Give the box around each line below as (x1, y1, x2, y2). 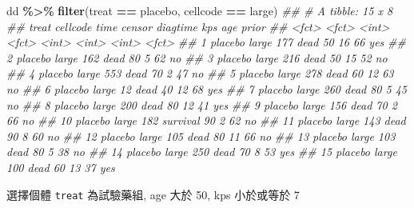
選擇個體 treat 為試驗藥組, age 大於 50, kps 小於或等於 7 (6, 186, 300, 202)
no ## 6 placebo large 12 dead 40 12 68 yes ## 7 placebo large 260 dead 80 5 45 (6, 80, 408, 97)
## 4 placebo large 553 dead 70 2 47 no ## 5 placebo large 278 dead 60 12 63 (6, 65, 394, 82)
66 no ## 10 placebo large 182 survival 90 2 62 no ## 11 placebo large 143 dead (6, 112, 406, 129)
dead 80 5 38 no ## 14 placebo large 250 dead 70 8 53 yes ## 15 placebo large (6, 143, 397, 160)
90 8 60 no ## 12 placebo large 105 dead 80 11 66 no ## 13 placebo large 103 (6, 127, 396, 144)
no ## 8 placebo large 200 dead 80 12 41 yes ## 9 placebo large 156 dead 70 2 (6, 96, 397, 113)
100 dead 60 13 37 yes (6, 158, 115, 175)
